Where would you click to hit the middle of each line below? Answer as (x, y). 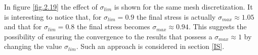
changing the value (33, 46)
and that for (23, 26)
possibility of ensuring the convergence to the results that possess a (108, 36)
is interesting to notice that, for (53, 16)
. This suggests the (218, 26)
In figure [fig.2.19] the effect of (51, 7)
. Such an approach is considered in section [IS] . (150, 46)
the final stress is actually (176, 16)
